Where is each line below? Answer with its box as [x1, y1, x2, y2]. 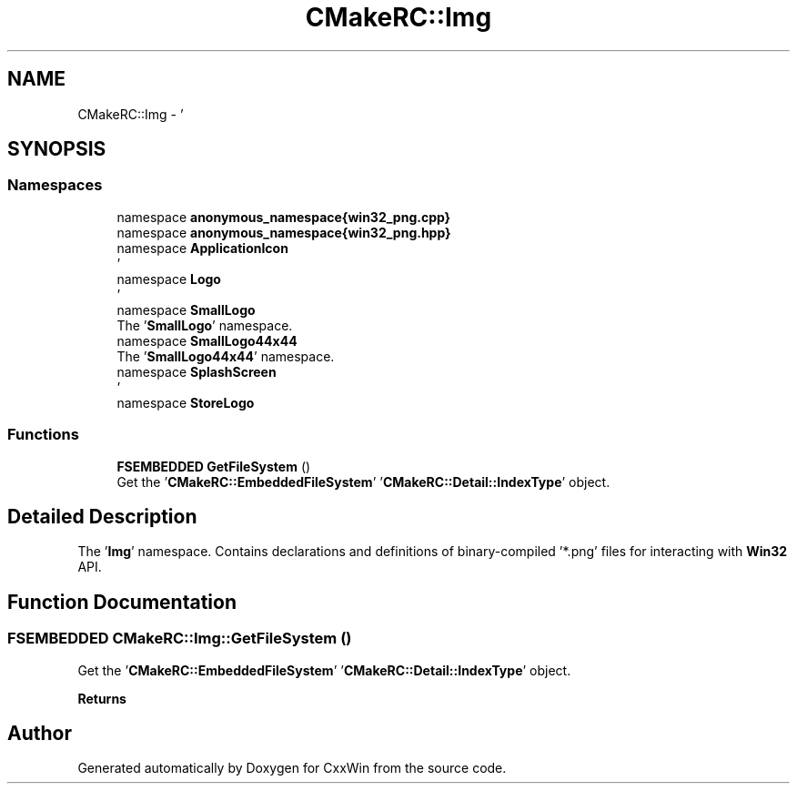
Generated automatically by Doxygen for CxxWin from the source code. [77, 760, 507, 776]
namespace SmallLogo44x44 [116, 332, 298, 349]
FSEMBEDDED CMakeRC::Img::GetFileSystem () [7, 629, 352, 648]
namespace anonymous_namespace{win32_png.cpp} [116, 208, 451, 225]
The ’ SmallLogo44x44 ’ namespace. [116, 348, 335, 364]
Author [7, 722, 72, 745]
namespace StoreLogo [116, 394, 255, 411]
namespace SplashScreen [116, 363, 277, 380]
